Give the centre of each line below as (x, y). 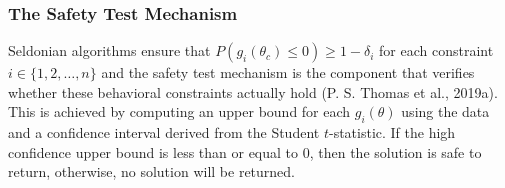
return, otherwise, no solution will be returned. (151, 171)
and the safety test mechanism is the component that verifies (288, 72)
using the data (445, 111)
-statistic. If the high (392, 132)
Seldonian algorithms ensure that (109, 50)
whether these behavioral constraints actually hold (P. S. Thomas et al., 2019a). (253, 91)
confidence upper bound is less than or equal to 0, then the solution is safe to (245, 151)
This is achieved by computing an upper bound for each (179, 111)
